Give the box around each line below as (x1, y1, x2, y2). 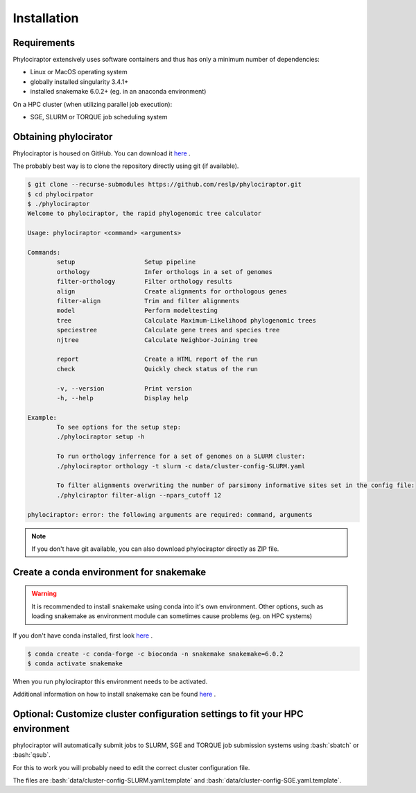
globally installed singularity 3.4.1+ (30, 77, 128, 86)
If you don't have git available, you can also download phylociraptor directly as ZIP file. (31, 545, 279, 553)
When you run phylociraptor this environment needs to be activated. (12, 677, 208, 685)
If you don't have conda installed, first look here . (12, 631, 153, 640)
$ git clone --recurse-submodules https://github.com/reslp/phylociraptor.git (27, 180, 302, 189)
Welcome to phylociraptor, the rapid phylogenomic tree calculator (27, 210, 262, 218)
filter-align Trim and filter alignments (56, 297, 240, 305)
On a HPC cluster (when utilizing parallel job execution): (12, 100, 173, 108)
